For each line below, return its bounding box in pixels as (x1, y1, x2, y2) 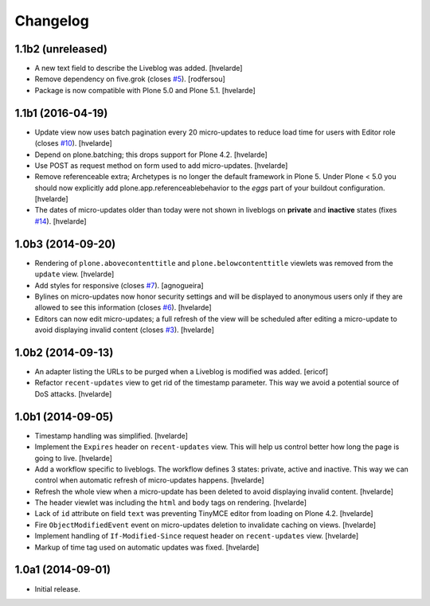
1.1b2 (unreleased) (14, 42, 107, 56)
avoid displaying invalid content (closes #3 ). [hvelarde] (34, 325, 215, 334)
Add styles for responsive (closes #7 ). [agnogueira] (34, 280, 204, 290)
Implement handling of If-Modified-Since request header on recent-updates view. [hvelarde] (34, 531, 359, 541)
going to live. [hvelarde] (34, 453, 113, 463)
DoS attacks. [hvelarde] (34, 389, 112, 398)
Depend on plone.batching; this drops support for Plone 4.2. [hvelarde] (34, 150, 268, 159)
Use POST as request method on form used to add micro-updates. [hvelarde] (34, 160, 288, 170)
